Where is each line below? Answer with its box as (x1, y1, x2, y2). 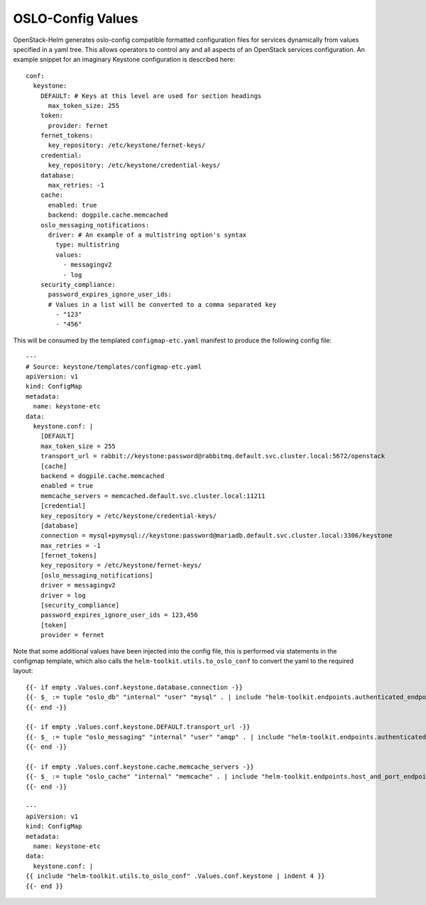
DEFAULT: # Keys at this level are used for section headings (40, 92, 262, 99)
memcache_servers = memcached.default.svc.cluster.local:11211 (40, 492, 266, 500)
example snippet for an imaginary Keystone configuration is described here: (13, 55, 236, 64)
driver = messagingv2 (40, 581, 116, 590)
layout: (13, 666, 33, 675)
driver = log (40, 591, 86, 600)
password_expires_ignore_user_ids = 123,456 (40, 611, 198, 619)
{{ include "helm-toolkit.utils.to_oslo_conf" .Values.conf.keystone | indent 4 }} (26, 872, 326, 880)
